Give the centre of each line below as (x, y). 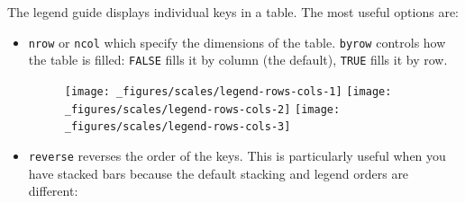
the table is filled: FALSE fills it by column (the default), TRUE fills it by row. (238, 60)
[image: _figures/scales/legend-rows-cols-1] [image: (228, 91)
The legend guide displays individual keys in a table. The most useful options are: (233, 12)
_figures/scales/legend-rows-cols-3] (178, 127)
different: (53, 191)
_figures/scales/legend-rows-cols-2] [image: (202, 109)
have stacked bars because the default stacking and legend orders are (219, 173)
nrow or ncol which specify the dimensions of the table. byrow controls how (237, 42)
